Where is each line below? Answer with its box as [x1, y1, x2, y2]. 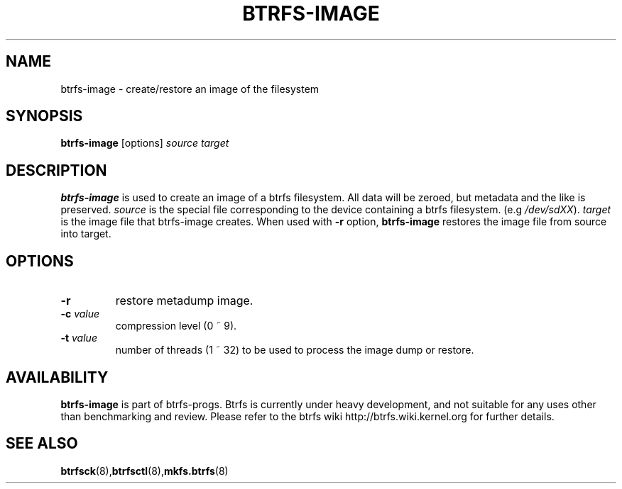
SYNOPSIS [6, 107, 83, 125]
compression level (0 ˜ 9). [115, 320, 237, 332]
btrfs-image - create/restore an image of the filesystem [60, 82, 320, 95]
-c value [60, 308, 100, 320]
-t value [60, 332, 97, 344]
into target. [60, 227, 111, 240]
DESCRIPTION [6, 161, 107, 179]
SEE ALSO [6, 434, 78, 453]
